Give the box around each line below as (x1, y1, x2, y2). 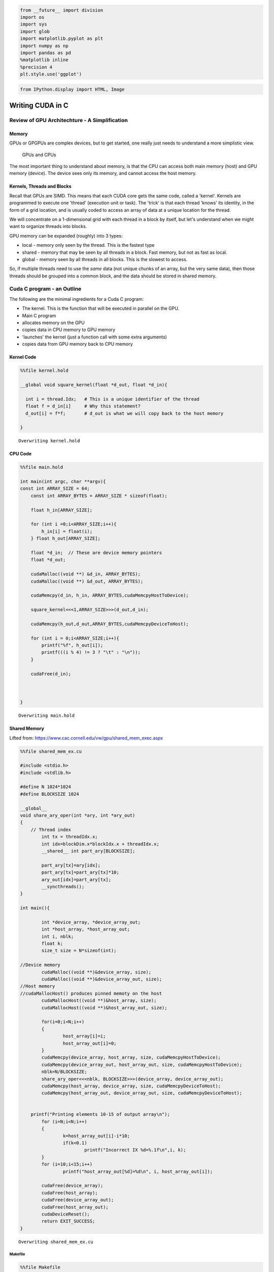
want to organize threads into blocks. (9, 223, 87, 229)
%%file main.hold (20, 465, 63, 470)
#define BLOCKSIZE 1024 (20, 791, 80, 797)
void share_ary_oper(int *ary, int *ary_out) (20, 813, 135, 819)
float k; (41, 941, 63, 946)
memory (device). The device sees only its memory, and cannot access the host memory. (9, 170, 197, 177)
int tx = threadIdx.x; (41, 834, 98, 840)
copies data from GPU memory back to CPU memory (22, 341, 133, 347)
